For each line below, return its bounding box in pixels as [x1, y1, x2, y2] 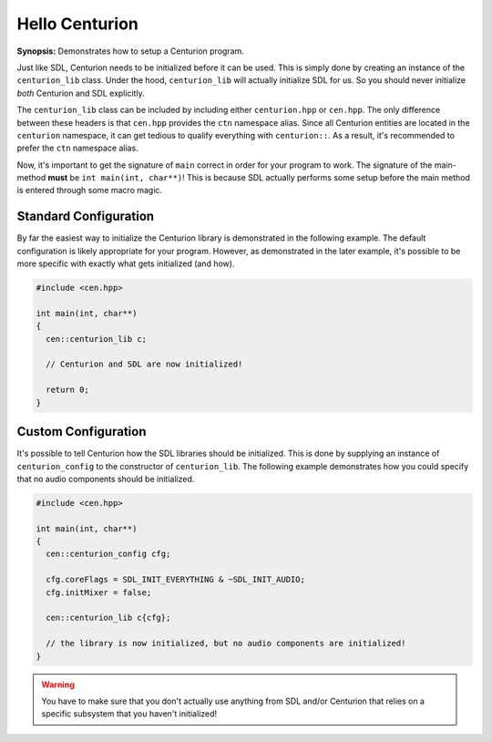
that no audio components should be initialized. [16, 473, 195, 484]
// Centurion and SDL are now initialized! [46, 359, 243, 369]
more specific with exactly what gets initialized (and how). [16, 258, 235, 269]
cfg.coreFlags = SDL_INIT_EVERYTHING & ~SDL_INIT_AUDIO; [46, 574, 305, 585]
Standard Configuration [16, 209, 155, 224]
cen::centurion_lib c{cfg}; [46, 613, 171, 623]
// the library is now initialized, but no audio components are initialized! [46, 638, 406, 649]
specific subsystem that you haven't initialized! [41, 708, 218, 719]
